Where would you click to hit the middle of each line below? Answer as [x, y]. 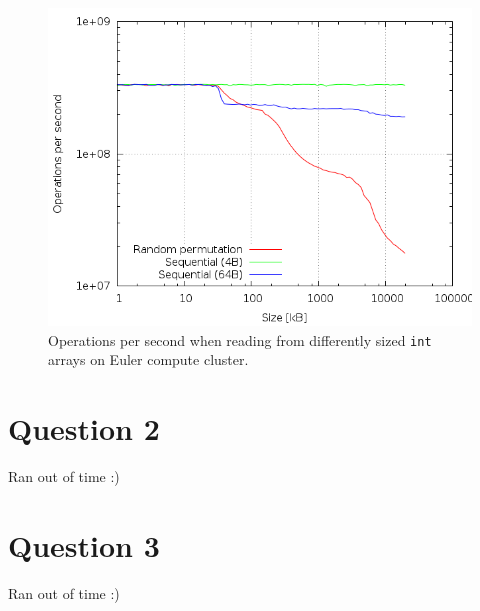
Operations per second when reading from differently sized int [240, 339]
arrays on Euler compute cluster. [148, 359]
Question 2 [84, 428]
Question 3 [84, 544]
